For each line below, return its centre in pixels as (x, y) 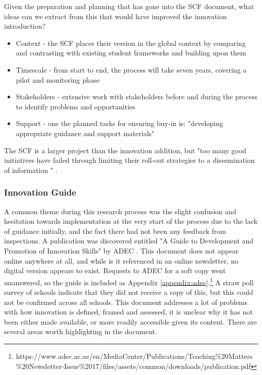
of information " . (31, 170)
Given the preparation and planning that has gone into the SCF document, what (129, 6)
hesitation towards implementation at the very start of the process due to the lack (131, 221)
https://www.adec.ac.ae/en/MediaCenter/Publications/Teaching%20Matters (134, 356)
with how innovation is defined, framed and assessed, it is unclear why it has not (128, 312)
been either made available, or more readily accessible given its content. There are (131, 321)
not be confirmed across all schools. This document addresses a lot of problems (126, 302)
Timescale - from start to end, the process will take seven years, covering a (131, 69)
